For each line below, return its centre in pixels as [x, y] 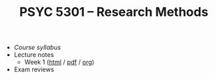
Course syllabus [37, 47]
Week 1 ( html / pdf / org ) [59, 62]
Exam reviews [34, 69]
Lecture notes [34, 55]
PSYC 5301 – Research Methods [114, 12]
